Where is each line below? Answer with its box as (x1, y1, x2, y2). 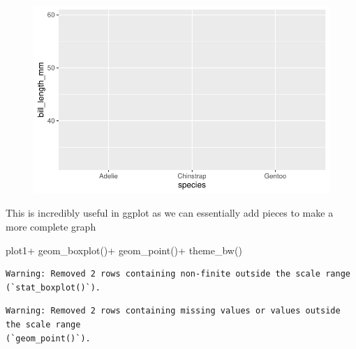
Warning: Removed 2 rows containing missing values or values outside (6, 306, 341, 316)
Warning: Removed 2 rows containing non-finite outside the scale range (6, 269, 350, 279)
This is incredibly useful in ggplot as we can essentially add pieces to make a (6, 205, 334, 220)
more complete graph (6, 219, 96, 233)
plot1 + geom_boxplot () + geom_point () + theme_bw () (6, 242, 242, 257)
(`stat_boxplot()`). (6, 282, 101, 293)
